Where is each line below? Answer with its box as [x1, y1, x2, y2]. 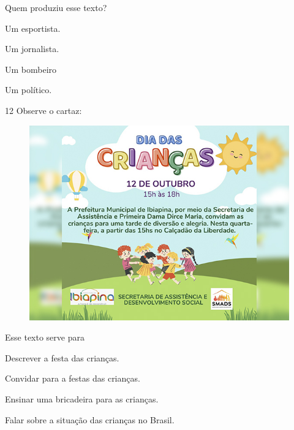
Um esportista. [5, 21, 61, 34]
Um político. [5, 83, 52, 96]
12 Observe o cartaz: [5, 104, 82, 116]
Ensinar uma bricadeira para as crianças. [5, 392, 159, 405]
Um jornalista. [5, 42, 59, 55]
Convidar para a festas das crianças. [5, 372, 140, 385]
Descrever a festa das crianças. [5, 351, 119, 364]
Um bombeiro [5, 62, 57, 75]
